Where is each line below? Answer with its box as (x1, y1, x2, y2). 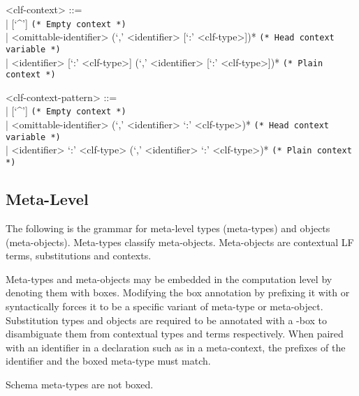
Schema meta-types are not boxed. (6, 376, 154, 391)
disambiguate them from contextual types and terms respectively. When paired (6, 326, 344, 341)
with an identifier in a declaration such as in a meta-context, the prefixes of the (6, 340, 346, 354)
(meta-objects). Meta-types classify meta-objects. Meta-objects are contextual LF (6, 234, 354, 249)
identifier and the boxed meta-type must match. (6, 353, 211, 368)
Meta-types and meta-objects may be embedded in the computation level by (6, 271, 332, 286)
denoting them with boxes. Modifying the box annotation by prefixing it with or (6, 285, 350, 300)
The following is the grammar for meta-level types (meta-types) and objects (6, 220, 330, 235)
